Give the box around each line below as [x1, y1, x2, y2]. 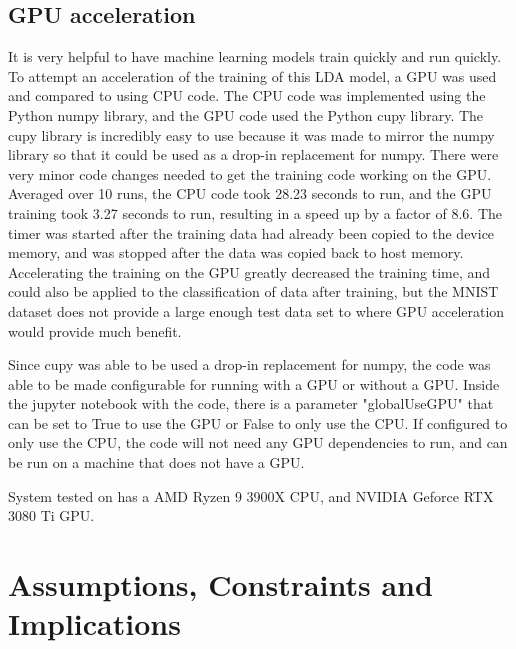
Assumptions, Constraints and [8, 564, 433, 605]
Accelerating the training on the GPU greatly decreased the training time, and [8, 261, 491, 282]
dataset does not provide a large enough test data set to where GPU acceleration [8, 300, 505, 321]
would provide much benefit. [8, 320, 182, 341]
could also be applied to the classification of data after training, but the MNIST [8, 281, 499, 302]
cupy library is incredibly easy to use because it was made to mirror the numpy [8, 124, 495, 145]
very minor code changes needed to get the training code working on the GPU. [8, 163, 492, 184]
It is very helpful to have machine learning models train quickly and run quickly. [8, 46, 502, 67]
